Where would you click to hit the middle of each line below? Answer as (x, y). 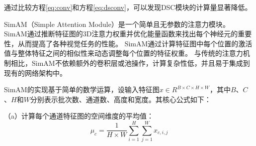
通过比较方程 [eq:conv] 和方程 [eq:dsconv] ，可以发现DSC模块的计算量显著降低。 (128, 7)
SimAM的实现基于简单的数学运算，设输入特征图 (82, 89)
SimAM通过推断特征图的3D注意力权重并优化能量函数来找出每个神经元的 (121, 34)
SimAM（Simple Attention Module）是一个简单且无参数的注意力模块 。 (117, 24)
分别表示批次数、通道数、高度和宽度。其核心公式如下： (121, 99)
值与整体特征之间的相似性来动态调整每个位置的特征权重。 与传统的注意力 (124, 53)
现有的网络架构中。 (35, 73)
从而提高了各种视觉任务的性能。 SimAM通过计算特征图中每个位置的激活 (135, 43)
